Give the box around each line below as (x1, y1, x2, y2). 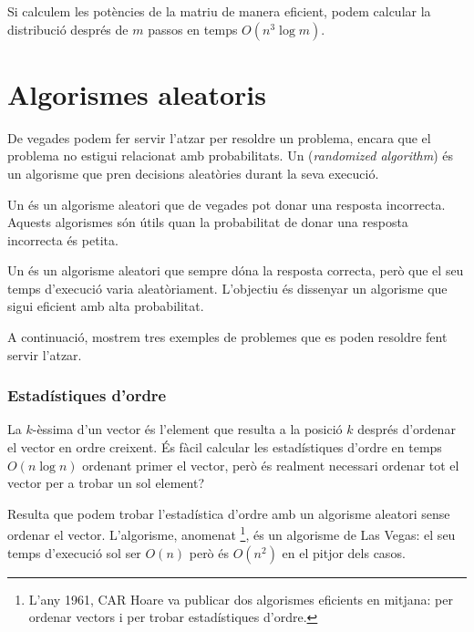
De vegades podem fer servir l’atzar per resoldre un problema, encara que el (7, 128, 431, 147)
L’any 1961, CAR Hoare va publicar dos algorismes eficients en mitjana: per (28, 589, 453, 608)
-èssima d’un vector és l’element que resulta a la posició (32, 420, 343, 439)
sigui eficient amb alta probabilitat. (7, 296, 204, 316)
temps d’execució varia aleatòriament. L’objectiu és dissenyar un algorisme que (7, 278, 448, 297)
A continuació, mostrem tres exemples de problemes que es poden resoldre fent (7, 327, 448, 347)
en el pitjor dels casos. (282, 543, 406, 562)
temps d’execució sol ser (7, 543, 141, 562)
